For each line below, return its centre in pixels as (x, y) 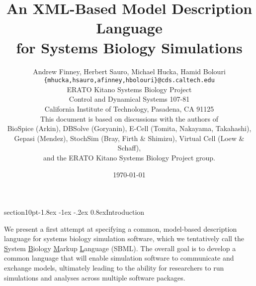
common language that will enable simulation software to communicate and (119, 258)
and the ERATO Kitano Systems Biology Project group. (129, 157)
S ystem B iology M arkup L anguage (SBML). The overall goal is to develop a (120, 248)
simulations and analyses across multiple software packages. (95, 277)
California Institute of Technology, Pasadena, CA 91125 (129, 108)
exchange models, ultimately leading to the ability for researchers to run (114, 268)
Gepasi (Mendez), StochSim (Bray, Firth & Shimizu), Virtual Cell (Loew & (129, 138)
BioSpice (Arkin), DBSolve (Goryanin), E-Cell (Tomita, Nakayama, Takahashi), (129, 128)
